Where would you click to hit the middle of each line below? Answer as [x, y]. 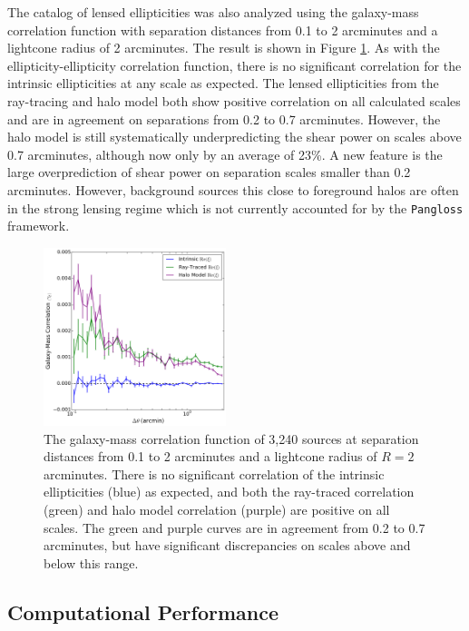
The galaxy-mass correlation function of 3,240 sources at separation [231, 438]
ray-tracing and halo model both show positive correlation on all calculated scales [234, 100]
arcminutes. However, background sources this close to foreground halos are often [233, 189]
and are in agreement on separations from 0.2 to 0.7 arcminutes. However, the [224, 118]
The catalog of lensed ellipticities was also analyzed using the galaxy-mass [213, 12]
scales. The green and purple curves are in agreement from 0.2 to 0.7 [234, 527]
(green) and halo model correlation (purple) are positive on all [217, 509]
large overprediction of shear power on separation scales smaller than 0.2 [209, 172]
